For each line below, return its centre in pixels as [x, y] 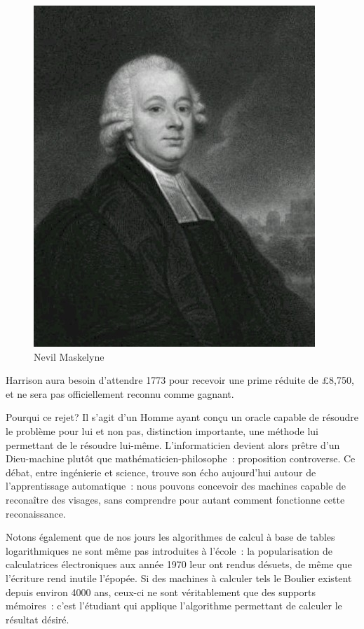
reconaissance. [36, 513]
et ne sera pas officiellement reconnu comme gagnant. [120, 393]
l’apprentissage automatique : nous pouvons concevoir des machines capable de [176, 486]
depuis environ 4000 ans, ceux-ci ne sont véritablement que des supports [161, 592]
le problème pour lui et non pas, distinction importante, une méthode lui [162, 430]
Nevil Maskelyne [69, 356]
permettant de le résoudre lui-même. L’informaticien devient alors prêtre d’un [173, 444]
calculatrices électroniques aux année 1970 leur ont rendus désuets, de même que [179, 564]
